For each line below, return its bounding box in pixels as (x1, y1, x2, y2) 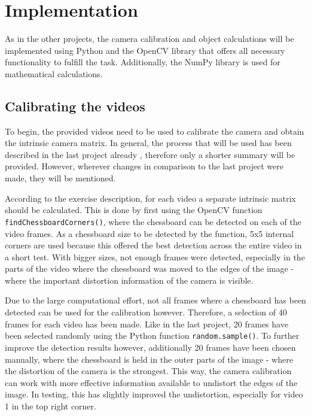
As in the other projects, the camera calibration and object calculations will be (5, 32, 294, 45)
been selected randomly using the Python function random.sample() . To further (5, 329, 300, 342)
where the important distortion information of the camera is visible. (5, 274, 254, 286)
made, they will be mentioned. (5, 172, 116, 184)
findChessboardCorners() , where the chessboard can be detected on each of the (5, 215, 301, 227)
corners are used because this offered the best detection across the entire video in (5, 239, 302, 251)
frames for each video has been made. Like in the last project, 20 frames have (5, 317, 288, 330)
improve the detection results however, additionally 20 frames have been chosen (5, 341, 296, 353)
